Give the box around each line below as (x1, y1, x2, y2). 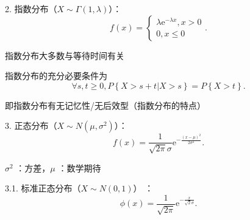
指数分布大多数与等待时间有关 (5, 49, 124, 61)
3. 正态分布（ (5, 119, 57, 132)
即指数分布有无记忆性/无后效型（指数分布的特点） (5, 98, 205, 111)
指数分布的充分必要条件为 (5, 69, 107, 82)
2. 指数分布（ (5, 2, 57, 15)
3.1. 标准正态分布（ (5, 182, 81, 194)
